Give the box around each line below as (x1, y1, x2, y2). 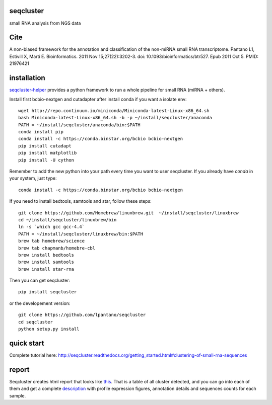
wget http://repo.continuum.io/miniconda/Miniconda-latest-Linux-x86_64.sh (18, 108, 210, 113)
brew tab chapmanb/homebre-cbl (18, 245, 96, 251)
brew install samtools (18, 259, 75, 265)
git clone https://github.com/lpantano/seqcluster (18, 312, 146, 318)
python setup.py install (18, 326, 80, 332)
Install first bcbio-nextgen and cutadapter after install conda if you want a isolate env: (9, 96, 187, 102)
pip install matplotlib (18, 150, 77, 156)
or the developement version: (9, 300, 71, 306)
